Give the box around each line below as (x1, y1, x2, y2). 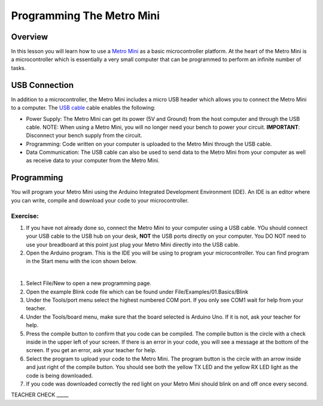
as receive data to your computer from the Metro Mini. (26, 157, 160, 164)
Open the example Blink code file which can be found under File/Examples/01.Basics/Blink (26, 288, 248, 295)
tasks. (11, 64, 26, 71)
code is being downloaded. (26, 372, 93, 379)
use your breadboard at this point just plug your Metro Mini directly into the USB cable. (26, 241, 240, 248)
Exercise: (11, 211, 39, 220)
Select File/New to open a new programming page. (26, 280, 152, 287)
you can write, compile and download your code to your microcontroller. (11, 196, 189, 204)
